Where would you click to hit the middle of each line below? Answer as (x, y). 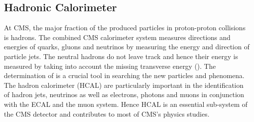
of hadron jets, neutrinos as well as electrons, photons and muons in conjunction (124, 94)
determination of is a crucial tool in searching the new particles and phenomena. (124, 75)
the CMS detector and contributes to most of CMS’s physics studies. (107, 113)
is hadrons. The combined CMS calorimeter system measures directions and (117, 37)
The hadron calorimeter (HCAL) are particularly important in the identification (124, 85)
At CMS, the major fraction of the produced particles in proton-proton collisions (125, 28)
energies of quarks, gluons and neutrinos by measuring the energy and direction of (127, 47)
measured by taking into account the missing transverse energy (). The (110, 66)
